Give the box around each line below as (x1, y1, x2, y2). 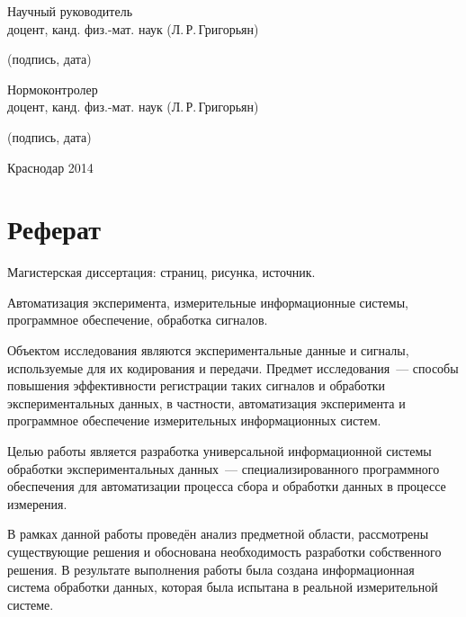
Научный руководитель (7, 2, 133, 20)
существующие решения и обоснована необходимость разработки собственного (7, 542, 442, 560)
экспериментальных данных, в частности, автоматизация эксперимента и (7, 393, 406, 412)
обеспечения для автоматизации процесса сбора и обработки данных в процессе (7, 477, 446, 496)
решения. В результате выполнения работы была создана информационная (7, 559, 415, 578)
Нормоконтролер (7, 79, 98, 98)
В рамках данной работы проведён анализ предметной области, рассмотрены (7, 524, 429, 543)
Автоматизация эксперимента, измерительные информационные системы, (7, 292, 408, 311)
